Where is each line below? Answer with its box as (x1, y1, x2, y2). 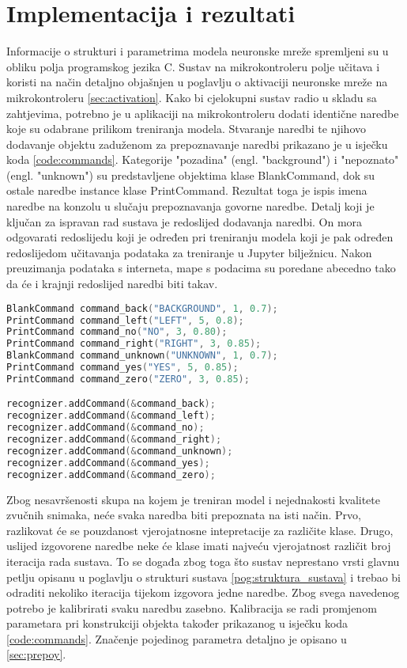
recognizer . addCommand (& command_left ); (6, 410, 216, 422)
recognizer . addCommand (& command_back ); (6, 398, 216, 410)
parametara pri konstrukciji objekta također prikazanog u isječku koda (6, 615, 349, 632)
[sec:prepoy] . (6, 646, 66, 662)
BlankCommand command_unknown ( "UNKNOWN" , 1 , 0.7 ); (6, 350, 278, 362)
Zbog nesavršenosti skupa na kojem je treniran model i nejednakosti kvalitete (6, 491, 381, 507)
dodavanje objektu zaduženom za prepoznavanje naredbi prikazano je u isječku (6, 135, 388, 152)
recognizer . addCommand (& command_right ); (6, 434, 222, 446)
